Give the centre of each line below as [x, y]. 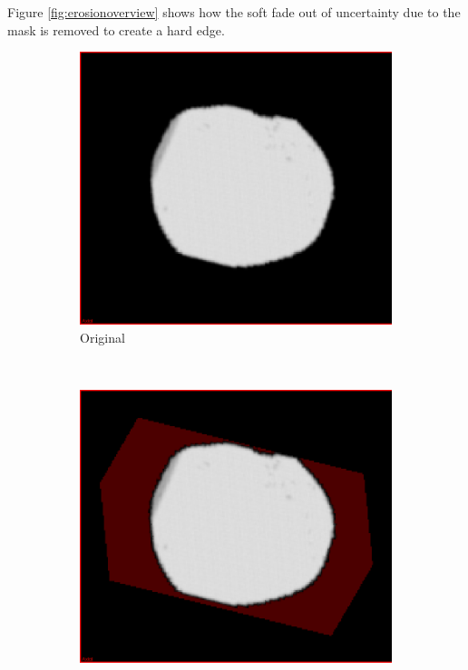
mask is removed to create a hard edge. [116, 29]
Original [102, 337]
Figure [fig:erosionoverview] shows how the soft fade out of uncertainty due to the [234, 12]
